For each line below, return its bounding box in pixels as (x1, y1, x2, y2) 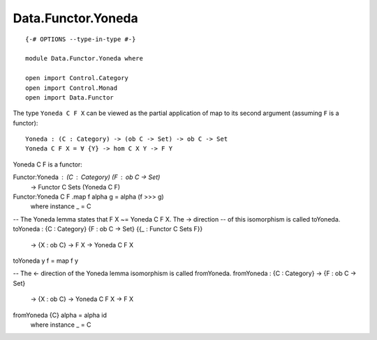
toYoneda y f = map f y (13, 256, 79, 265)
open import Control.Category (25, 74, 129, 82)
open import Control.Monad (25, 84, 118, 92)
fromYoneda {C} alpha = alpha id (13, 311, 108, 319)
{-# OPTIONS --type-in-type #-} (25, 35, 136, 43)
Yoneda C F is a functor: (13, 160, 83, 169)
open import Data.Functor (25, 93, 114, 101)
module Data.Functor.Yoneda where (25, 54, 143, 63)
